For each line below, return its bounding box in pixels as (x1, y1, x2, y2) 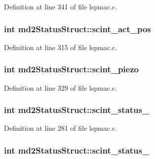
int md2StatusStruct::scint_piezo (4, 63, 139, 75)
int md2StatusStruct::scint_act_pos (4, 22, 151, 35)
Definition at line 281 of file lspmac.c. (4, 123, 117, 133)
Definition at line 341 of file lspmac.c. (4, 1, 117, 11)
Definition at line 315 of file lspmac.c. (4, 42, 117, 52)
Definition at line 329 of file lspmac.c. (4, 82, 117, 93)
